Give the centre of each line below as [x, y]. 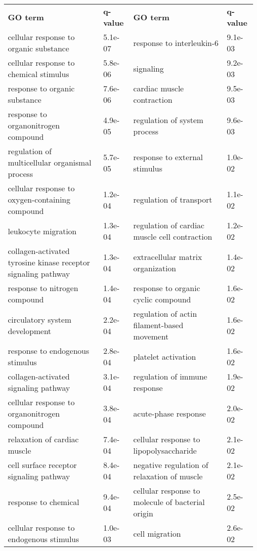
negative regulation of [171, 465]
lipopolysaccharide [165, 450]
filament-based [158, 325]
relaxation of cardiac [43, 439]
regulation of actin [165, 314]
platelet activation [165, 356]
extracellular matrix [168, 256]
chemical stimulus [39, 74]
